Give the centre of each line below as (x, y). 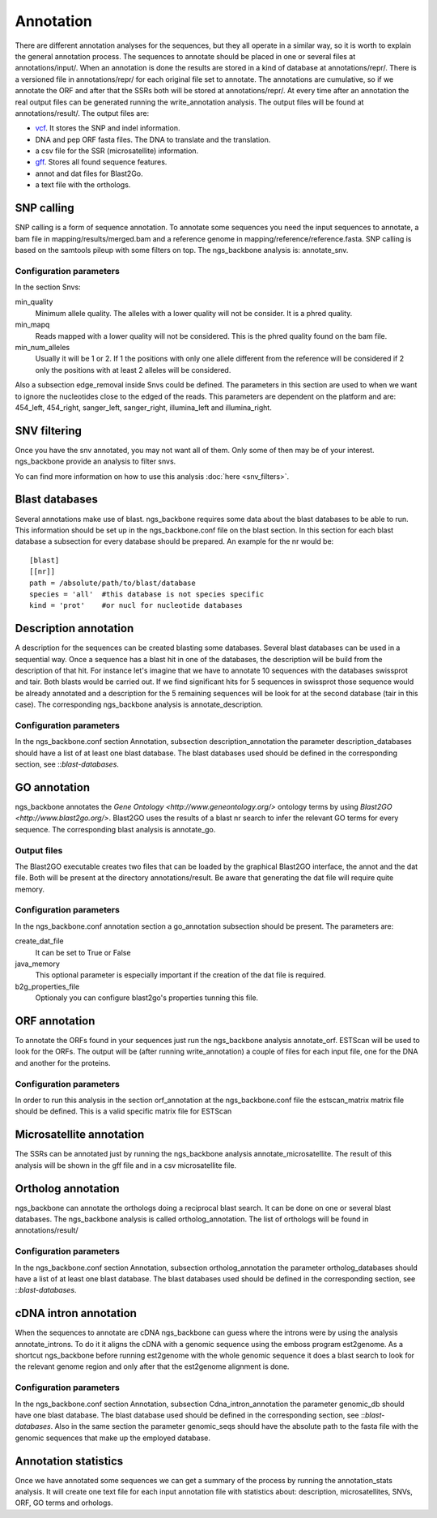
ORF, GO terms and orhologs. (64, 1503)
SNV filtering (49, 431)
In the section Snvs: (48, 287)
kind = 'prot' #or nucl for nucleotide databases (136, 605)
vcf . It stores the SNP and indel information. (108, 128)
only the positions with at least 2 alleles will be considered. (133, 370)
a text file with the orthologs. (83, 185)
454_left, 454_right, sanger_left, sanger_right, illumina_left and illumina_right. (144, 407)
